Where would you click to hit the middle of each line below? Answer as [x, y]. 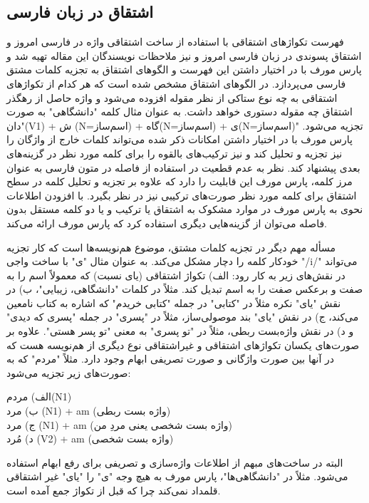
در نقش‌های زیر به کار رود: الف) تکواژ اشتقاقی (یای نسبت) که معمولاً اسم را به [176, 275]
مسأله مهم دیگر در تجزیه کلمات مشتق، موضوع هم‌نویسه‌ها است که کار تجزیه [171, 247]
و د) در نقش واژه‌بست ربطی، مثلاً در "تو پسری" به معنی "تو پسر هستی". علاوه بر [180, 331]
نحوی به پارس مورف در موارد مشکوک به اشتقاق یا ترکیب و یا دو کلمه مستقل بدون [185, 209]
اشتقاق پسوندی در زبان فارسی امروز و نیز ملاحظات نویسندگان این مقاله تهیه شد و [184, 55]
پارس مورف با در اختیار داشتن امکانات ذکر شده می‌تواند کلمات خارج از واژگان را [180, 139]
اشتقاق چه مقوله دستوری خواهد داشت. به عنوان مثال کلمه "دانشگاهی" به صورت [180, 112]
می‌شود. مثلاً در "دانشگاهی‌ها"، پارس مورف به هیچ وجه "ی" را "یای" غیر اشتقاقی [177, 476]
